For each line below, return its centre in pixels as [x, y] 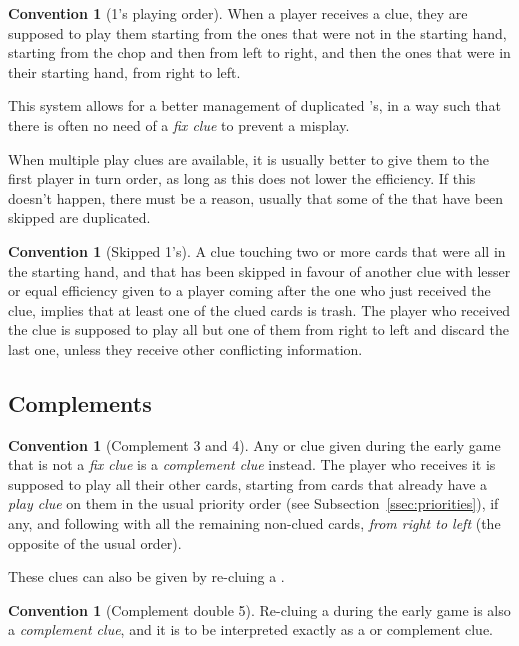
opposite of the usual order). [95, 542]
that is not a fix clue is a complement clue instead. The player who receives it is [252, 464]
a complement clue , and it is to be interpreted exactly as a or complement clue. [250, 629]
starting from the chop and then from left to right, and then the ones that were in [259, 52]
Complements [80, 402]
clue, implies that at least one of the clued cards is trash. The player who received [259, 309]
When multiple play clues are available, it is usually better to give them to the [248, 158]
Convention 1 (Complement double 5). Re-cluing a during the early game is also [259, 609]
